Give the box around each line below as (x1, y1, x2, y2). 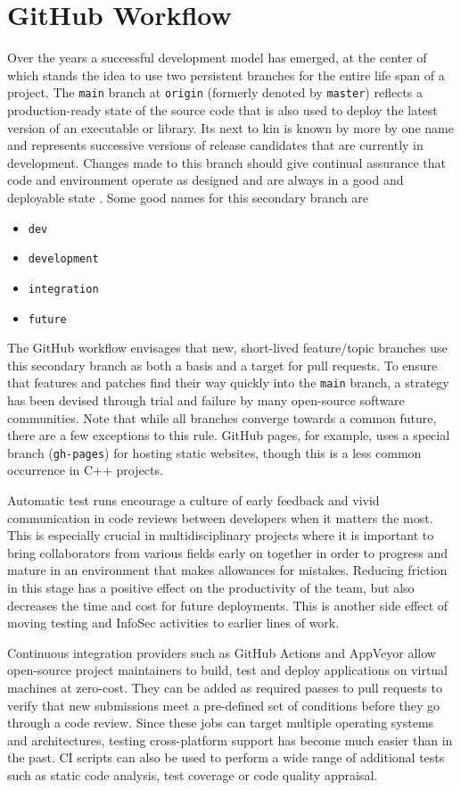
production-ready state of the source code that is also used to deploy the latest (7, 100, 438, 119)
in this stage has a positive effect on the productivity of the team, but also (7, 578, 415, 596)
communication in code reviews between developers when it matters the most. (7, 508, 433, 527)
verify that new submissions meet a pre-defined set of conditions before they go (7, 695, 440, 714)
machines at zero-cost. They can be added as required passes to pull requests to (7, 678, 442, 696)
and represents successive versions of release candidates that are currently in (7, 136, 424, 154)
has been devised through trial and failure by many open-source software (7, 391, 405, 409)
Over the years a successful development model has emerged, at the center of (7, 48, 427, 67)
